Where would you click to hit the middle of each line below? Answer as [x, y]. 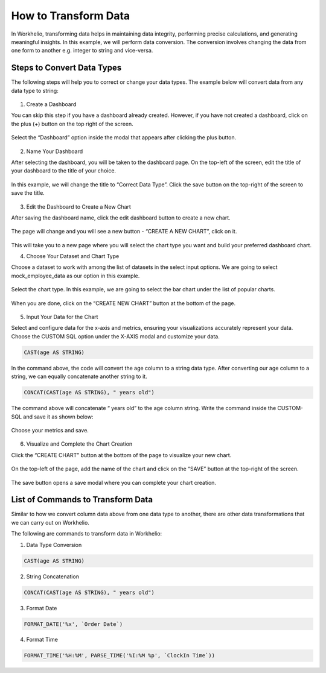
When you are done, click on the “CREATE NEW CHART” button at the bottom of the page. [123, 303]
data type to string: [35, 90]
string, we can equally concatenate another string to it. [79, 376]
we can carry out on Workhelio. [50, 522]
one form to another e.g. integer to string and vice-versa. [82, 51]
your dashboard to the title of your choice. [64, 171]
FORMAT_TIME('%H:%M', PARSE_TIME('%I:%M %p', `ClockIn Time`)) [120, 656]
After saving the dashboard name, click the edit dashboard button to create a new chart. [121, 218]
